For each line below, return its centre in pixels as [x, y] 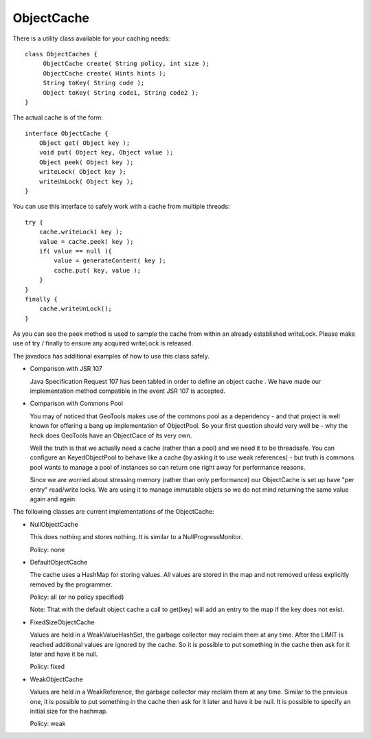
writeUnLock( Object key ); [86, 181]
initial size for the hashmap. [69, 711]
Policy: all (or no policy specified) [77, 597]
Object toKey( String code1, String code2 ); [121, 92]
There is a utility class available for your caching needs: [91, 38]
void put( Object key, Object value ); [106, 152]
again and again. [53, 499]
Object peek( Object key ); [86, 162]
